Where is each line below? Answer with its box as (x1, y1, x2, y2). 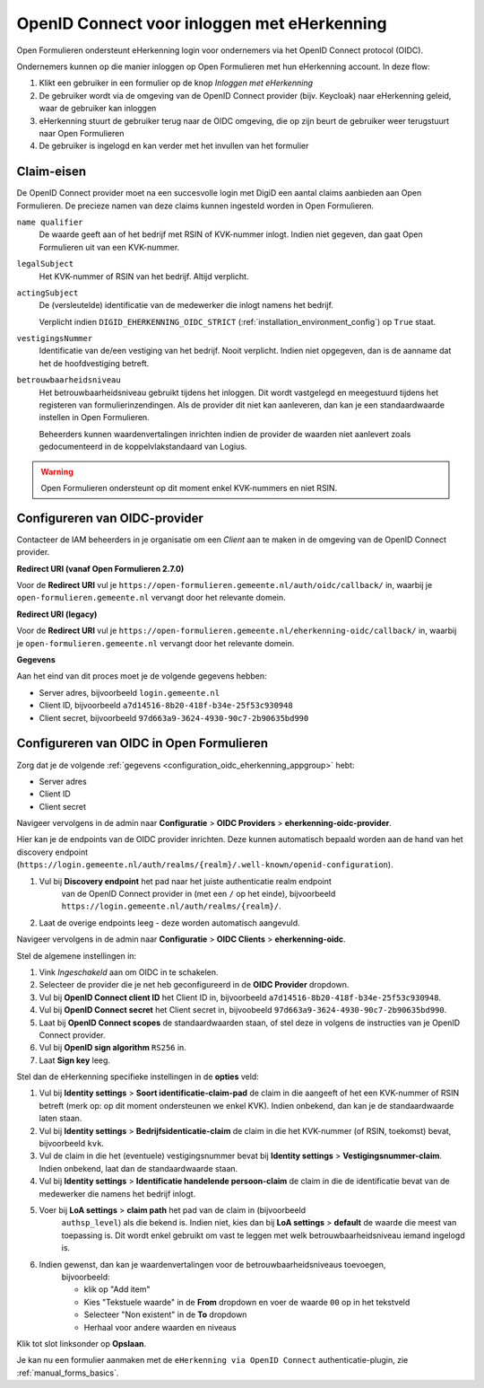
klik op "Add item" (83, 1284, 151, 1295)
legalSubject (16, 259, 74, 269)
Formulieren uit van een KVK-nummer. (39, 242, 180, 252)
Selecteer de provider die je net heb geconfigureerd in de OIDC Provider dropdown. (39, 980, 350, 990)
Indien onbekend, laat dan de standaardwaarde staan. (39, 1163, 238, 1173)
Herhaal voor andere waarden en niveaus (83, 1322, 237, 1332)
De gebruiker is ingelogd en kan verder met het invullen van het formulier (39, 140, 309, 152)
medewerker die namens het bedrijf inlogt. (39, 1188, 196, 1199)
